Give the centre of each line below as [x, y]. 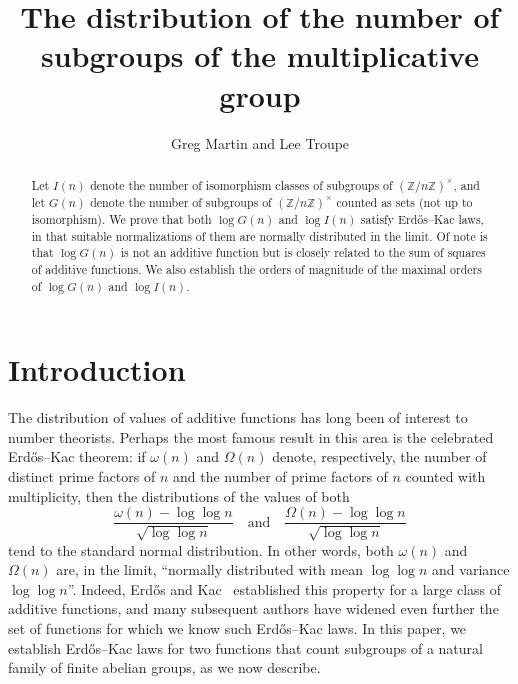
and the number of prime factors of [280, 475]
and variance [471, 569]
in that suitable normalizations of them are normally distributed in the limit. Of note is [259, 235]
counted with [445, 475]
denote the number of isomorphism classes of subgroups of [241, 184]
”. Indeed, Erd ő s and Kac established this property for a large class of [284, 588]
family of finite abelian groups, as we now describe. [164, 667]
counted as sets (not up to [404, 201]
